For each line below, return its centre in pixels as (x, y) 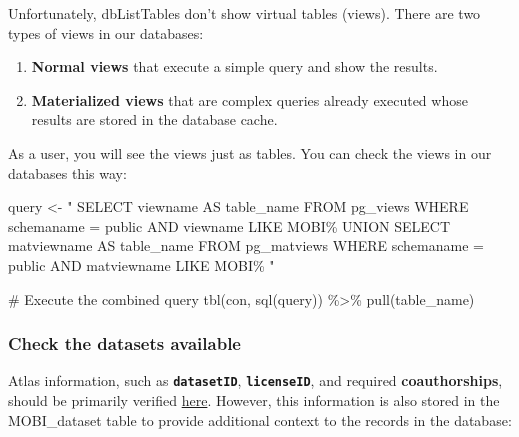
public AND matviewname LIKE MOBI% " (141, 264)
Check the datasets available (124, 343)
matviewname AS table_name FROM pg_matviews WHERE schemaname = (246, 245)
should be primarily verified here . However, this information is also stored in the (254, 400)
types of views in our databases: (106, 32)
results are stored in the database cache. (154, 119)
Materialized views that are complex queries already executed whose (249, 99)
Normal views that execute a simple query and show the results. (234, 66)
